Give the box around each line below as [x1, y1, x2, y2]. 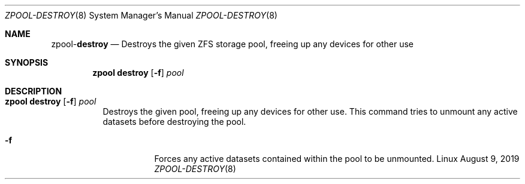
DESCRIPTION [5, 86, 62, 96]
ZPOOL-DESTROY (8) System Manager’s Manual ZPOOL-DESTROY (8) [5, 10, 277, 20]
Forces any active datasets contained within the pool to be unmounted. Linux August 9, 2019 [154, 154, 520, 164]
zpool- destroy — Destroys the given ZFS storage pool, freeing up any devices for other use [51, 39, 414, 49]
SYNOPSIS [5, 57, 49, 68]
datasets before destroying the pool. [102, 116, 246, 127]
